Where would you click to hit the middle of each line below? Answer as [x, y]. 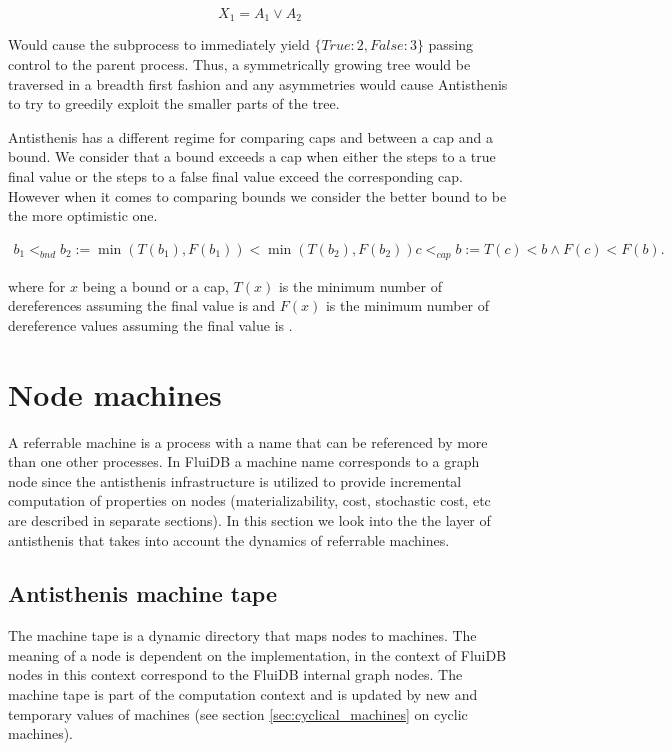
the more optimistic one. [83, 215]
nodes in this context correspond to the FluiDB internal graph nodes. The [235, 674]
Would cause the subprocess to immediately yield [159, 44]
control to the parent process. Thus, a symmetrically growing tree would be [239, 64]
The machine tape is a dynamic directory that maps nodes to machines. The [242, 635]
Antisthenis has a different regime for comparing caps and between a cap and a [250, 136]
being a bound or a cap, [155, 285]
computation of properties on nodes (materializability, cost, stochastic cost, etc [249, 500]
